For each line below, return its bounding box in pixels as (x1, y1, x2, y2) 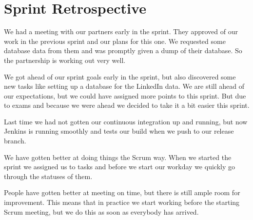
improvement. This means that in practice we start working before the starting (4, 197, 240, 207)
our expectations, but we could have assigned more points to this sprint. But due (4, 90, 246, 100)
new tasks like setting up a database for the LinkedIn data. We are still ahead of (4, 81, 244, 91)
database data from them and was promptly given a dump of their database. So (4, 45, 242, 56)
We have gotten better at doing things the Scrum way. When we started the (4, 152, 232, 162)
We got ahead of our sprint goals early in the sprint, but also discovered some (4, 71, 236, 81)
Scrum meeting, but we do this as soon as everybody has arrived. (4, 206, 199, 217)
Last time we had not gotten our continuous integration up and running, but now (4, 116, 248, 126)
